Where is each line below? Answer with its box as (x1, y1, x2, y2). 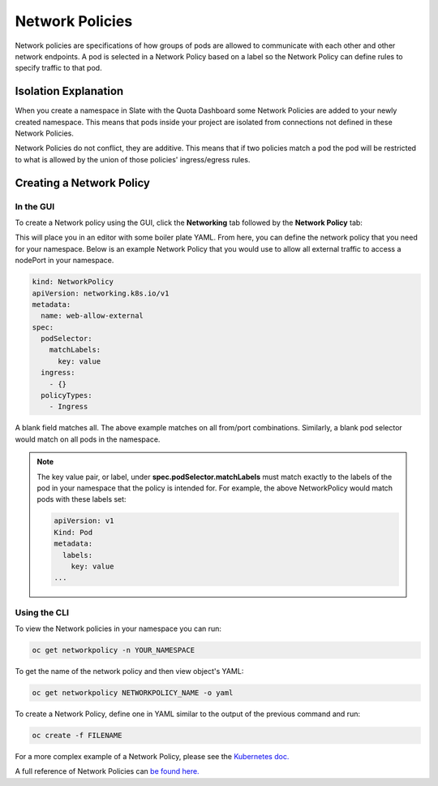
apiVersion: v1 (54, 516, 114, 525)
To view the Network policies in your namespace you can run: (15, 624, 222, 633)
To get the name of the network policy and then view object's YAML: (15, 666, 244, 676)
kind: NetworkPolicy (32, 277, 114, 287)
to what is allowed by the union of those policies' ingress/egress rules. (15, 154, 251, 164)
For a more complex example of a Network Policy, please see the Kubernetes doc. (15, 751, 290, 761)
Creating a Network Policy (15, 175, 150, 190)
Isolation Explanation (15, 84, 124, 98)
